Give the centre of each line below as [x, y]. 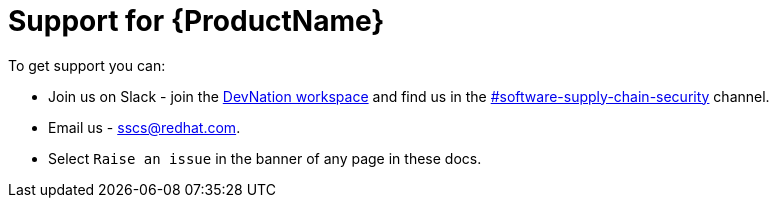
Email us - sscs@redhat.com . [144, 127]
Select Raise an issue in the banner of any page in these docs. [265, 158]
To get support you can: [87, 65]
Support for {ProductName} [196, 21]
